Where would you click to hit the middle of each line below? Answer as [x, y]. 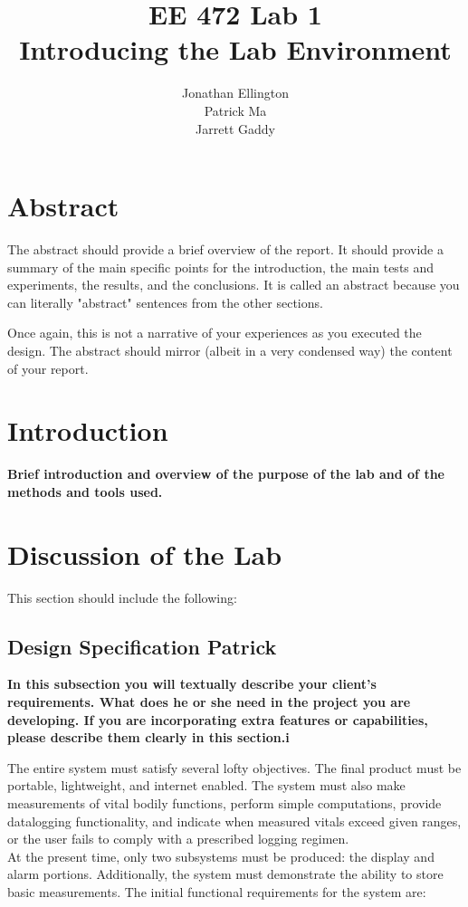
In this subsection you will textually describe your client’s [192, 684]
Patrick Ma [235, 110]
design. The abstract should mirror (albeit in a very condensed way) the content [230, 350]
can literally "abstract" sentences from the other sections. [165, 302]
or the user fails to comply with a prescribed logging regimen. [178, 839]
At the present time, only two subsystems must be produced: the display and [221, 856]
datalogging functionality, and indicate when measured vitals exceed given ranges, [234, 821]
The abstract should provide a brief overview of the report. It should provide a [225, 249]
